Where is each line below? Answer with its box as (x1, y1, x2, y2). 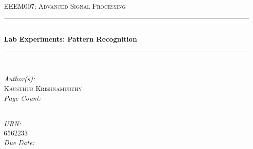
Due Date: (4, 137, 35, 147)
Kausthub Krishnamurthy (4, 83, 82, 93)
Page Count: (4, 92, 41, 103)
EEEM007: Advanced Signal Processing (4, 1, 126, 11)
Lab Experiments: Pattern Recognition (4, 34, 137, 44)
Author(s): (4, 74, 35, 84)
